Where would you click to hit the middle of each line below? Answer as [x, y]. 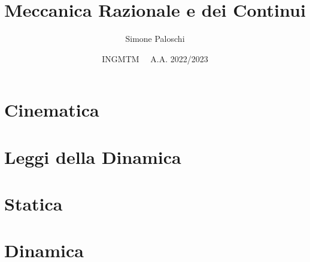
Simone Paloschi [155, 39]
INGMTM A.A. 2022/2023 [155, 58]
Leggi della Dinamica [93, 156]
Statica [34, 204]
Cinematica [52, 110]
